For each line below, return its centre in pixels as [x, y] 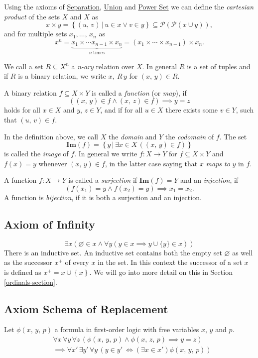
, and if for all [122, 110]
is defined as [23, 272]
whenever [53, 163]
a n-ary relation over [103, 66]
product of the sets [32, 16]
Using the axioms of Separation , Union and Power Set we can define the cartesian [129, 6]
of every [77, 262]
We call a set [24, 66]
